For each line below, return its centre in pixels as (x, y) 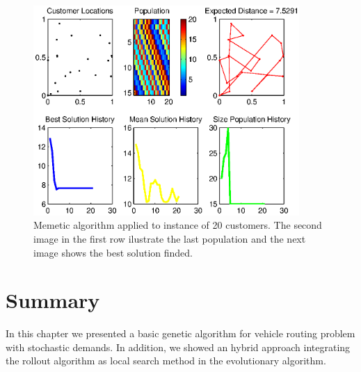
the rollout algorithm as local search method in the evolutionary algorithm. (166, 361)
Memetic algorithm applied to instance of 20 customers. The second (178, 225)
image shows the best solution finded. (113, 252)
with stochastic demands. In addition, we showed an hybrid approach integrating (178, 347)
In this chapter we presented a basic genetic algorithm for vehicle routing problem (180, 333)
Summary (53, 300)
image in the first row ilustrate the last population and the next (170, 238)
